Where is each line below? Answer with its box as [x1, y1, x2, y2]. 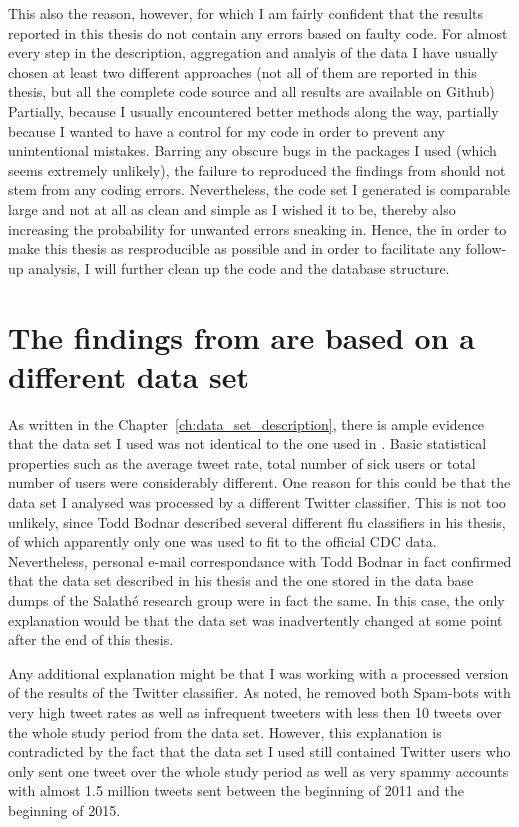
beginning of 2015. [8, 799, 121, 820]
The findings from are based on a [8, 316, 475, 357]
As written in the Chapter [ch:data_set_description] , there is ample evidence [8, 413, 485, 434]
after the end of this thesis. [8, 629, 174, 650]
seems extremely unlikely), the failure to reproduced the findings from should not [8, 159, 506, 180]
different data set [8, 355, 250, 396]
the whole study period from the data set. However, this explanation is [8, 721, 442, 742]
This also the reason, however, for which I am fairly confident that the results [8, 3, 484, 23]
